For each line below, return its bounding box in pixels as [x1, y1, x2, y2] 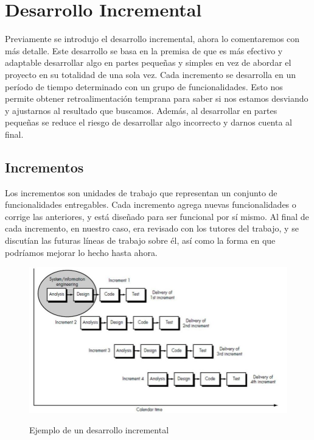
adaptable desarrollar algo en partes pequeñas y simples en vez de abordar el [5, 56, 291, 69]
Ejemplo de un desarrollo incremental [29, 424, 169, 436]
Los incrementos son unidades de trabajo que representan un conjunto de [5, 186, 277, 199]
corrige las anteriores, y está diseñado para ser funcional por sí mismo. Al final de [5, 210, 309, 222]
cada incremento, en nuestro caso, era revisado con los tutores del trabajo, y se [5, 222, 299, 235]
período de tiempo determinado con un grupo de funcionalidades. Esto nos [5, 80, 283, 93]
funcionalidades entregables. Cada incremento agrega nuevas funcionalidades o [5, 198, 296, 211]
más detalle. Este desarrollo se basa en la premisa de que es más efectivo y [5, 44, 283, 57]
